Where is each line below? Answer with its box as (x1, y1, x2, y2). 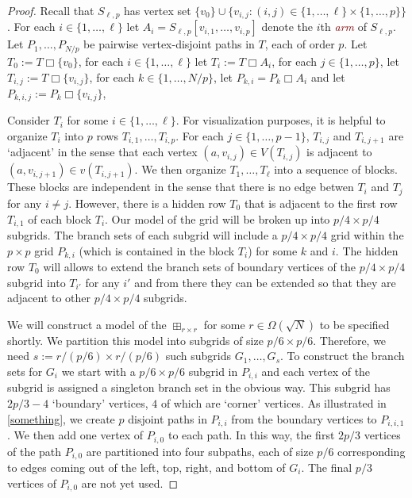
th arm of (320, 18, 367, 35)
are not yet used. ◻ (81, 474, 179, 491)
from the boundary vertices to (231, 410, 377, 427)
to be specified (319, 316, 390, 332)
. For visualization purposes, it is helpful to (175, 112, 386, 128)
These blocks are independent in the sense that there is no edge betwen (7, 178, 354, 195)
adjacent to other (7, 289, 91, 306)
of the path (7, 442, 62, 459)
